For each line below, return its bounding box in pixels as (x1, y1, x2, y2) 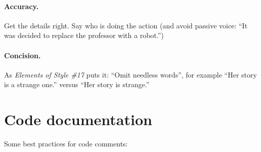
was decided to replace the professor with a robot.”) (4, 30, 164, 41)
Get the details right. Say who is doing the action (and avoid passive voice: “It (4, 20, 248, 30)
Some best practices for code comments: (4, 138, 128, 149)
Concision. (4, 50, 41, 60)
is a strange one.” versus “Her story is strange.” (4, 79, 150, 90)
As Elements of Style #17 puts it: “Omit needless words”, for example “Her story (4, 69, 257, 80)
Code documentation (4, 109, 152, 130)
